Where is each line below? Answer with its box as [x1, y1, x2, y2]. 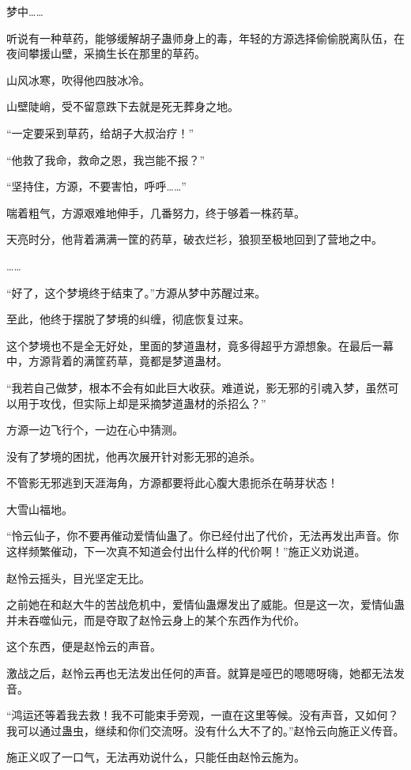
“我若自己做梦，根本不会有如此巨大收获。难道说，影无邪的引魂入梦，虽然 [6, 379, 388, 395]
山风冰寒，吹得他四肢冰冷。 [6, 71, 150, 88]
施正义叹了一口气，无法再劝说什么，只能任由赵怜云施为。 [6, 749, 305, 765]
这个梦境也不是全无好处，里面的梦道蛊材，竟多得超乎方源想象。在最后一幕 [6, 337, 394, 353]
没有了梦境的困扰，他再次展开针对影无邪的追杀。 [6, 447, 261, 464]
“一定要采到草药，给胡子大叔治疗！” [6, 124, 194, 141]
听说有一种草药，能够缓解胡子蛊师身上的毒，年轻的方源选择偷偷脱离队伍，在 [6, 29, 405, 46]
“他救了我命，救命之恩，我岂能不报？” [6, 151, 205, 168]
